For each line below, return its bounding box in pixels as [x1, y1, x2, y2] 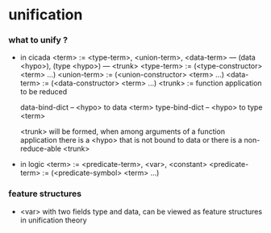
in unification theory [19, 215, 87, 225]
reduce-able [19, 144, 62, 154]
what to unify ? [8, 35, 69, 46]
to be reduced [19, 87, 68, 97]
